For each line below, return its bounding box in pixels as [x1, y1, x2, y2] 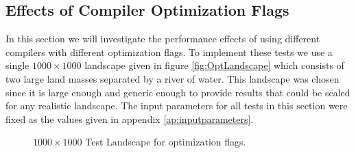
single [5, 58, 29, 72]
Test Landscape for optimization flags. [85, 135, 246, 149]
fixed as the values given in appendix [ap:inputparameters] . [5, 111, 254, 126]
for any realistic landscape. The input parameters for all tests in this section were [5, 98, 348, 113]
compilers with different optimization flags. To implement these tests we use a [5, 44, 333, 59]
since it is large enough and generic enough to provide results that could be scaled [5, 85, 351, 99]
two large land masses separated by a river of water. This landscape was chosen [5, 71, 340, 85]
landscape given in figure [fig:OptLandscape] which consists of [84, 58, 344, 72]
